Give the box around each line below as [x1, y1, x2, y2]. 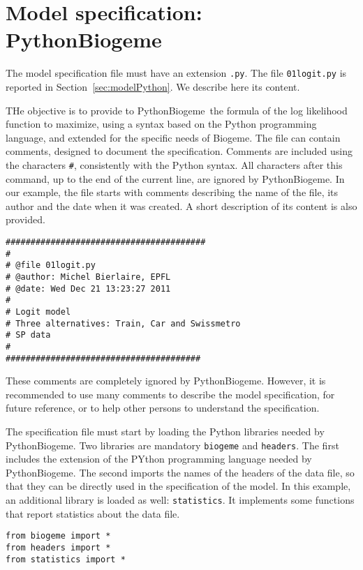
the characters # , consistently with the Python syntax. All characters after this [6, 157, 343, 172]
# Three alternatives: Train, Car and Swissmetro [6, 318, 241, 329]
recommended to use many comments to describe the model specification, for [6, 387, 335, 401]
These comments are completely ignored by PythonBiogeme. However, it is [6, 373, 326, 388]
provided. [6, 212, 45, 227]
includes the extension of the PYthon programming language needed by [6, 451, 312, 466]
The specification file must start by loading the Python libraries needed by [6, 423, 325, 438]
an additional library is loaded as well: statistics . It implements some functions [6, 493, 355, 507]
